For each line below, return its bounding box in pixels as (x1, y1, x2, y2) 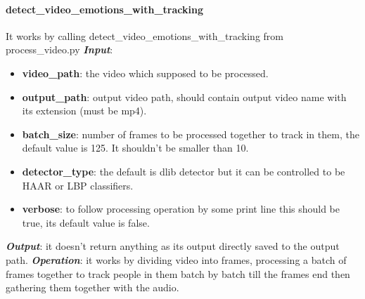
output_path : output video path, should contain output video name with (22, 89, 347, 104)
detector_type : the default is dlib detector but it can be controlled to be (22, 164, 345, 178)
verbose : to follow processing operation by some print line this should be (22, 201, 340, 216)
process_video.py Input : (6, 42, 113, 57)
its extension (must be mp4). (22, 103, 147, 118)
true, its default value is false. (22, 215, 150, 230)
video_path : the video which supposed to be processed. (22, 65, 269, 80)
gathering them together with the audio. (6, 280, 179, 295)
